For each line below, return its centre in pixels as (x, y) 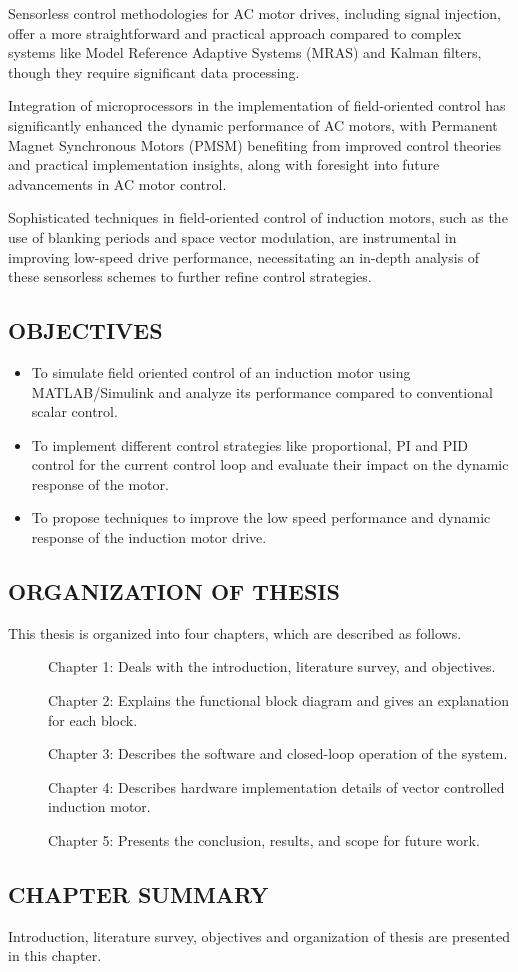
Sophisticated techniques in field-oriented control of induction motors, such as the (258, 217)
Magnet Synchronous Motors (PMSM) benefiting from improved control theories (255, 144)
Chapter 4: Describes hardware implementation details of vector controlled (276, 786)
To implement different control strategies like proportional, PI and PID (249, 444)
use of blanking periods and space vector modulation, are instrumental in (232, 236)
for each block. (93, 719)
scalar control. (74, 411)
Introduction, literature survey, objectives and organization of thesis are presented (259, 935)
